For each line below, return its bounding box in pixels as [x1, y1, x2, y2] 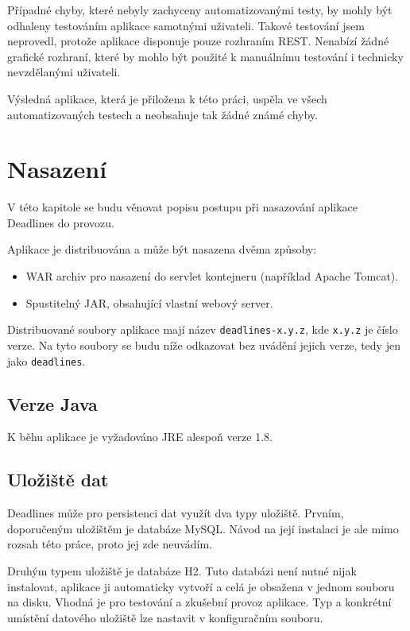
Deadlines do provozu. [7, 214, 114, 230]
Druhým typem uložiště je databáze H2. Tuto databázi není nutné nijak [7, 562, 357, 579]
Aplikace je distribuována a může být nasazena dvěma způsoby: [7, 241, 317, 257]
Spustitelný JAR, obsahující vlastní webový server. [25, 294, 273, 311]
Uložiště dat [7, 467, 109, 492]
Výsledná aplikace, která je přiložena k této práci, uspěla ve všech [7, 90, 327, 106]
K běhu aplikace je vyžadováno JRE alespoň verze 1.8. [7, 428, 273, 445]
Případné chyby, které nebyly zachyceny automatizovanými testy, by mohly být [7, 2, 393, 17]
